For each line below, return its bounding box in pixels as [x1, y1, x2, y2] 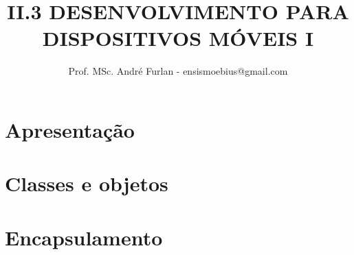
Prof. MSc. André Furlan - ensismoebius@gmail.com [68, 64, 288, 78]
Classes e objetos [5, 169, 168, 197]
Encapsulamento [5, 223, 163, 251]
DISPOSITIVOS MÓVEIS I [42, 24, 314, 52]
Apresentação [5, 115, 135, 143]
